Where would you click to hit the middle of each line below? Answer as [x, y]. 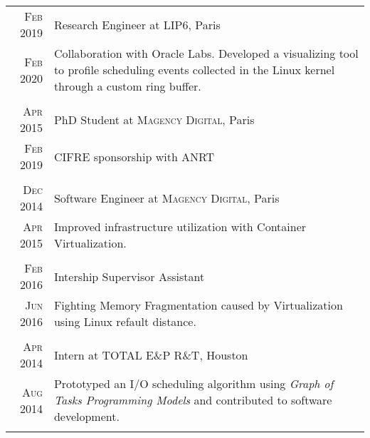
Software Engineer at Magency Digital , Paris [166, 198]
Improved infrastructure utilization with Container [180, 226]
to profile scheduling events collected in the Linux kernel [194, 70]
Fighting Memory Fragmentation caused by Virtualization [198, 305]
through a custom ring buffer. [127, 86]
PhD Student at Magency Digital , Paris [154, 119]
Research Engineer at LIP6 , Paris [137, 24]
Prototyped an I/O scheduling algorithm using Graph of [194, 383]
